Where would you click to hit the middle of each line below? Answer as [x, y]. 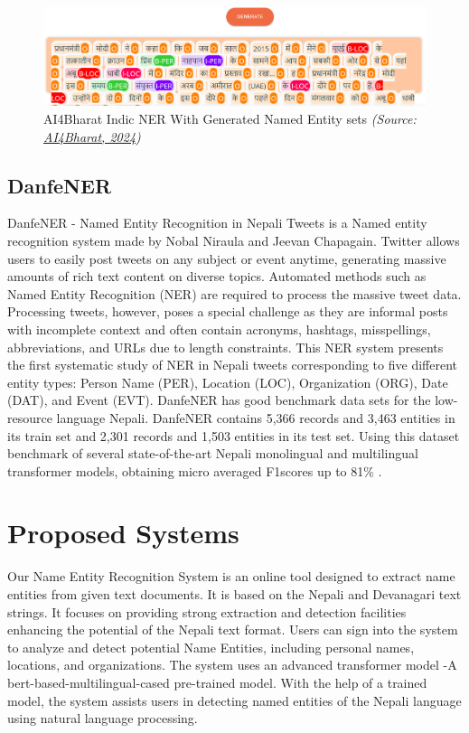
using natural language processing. [103, 718]
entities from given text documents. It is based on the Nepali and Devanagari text [234, 594]
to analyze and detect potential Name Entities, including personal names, [211, 647]
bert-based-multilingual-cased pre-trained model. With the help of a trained [217, 682]
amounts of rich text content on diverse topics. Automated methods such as [217, 276]
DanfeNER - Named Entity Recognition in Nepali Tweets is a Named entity [217, 223]
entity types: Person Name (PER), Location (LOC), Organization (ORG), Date [228, 382]
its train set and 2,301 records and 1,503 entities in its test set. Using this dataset [234, 435]
